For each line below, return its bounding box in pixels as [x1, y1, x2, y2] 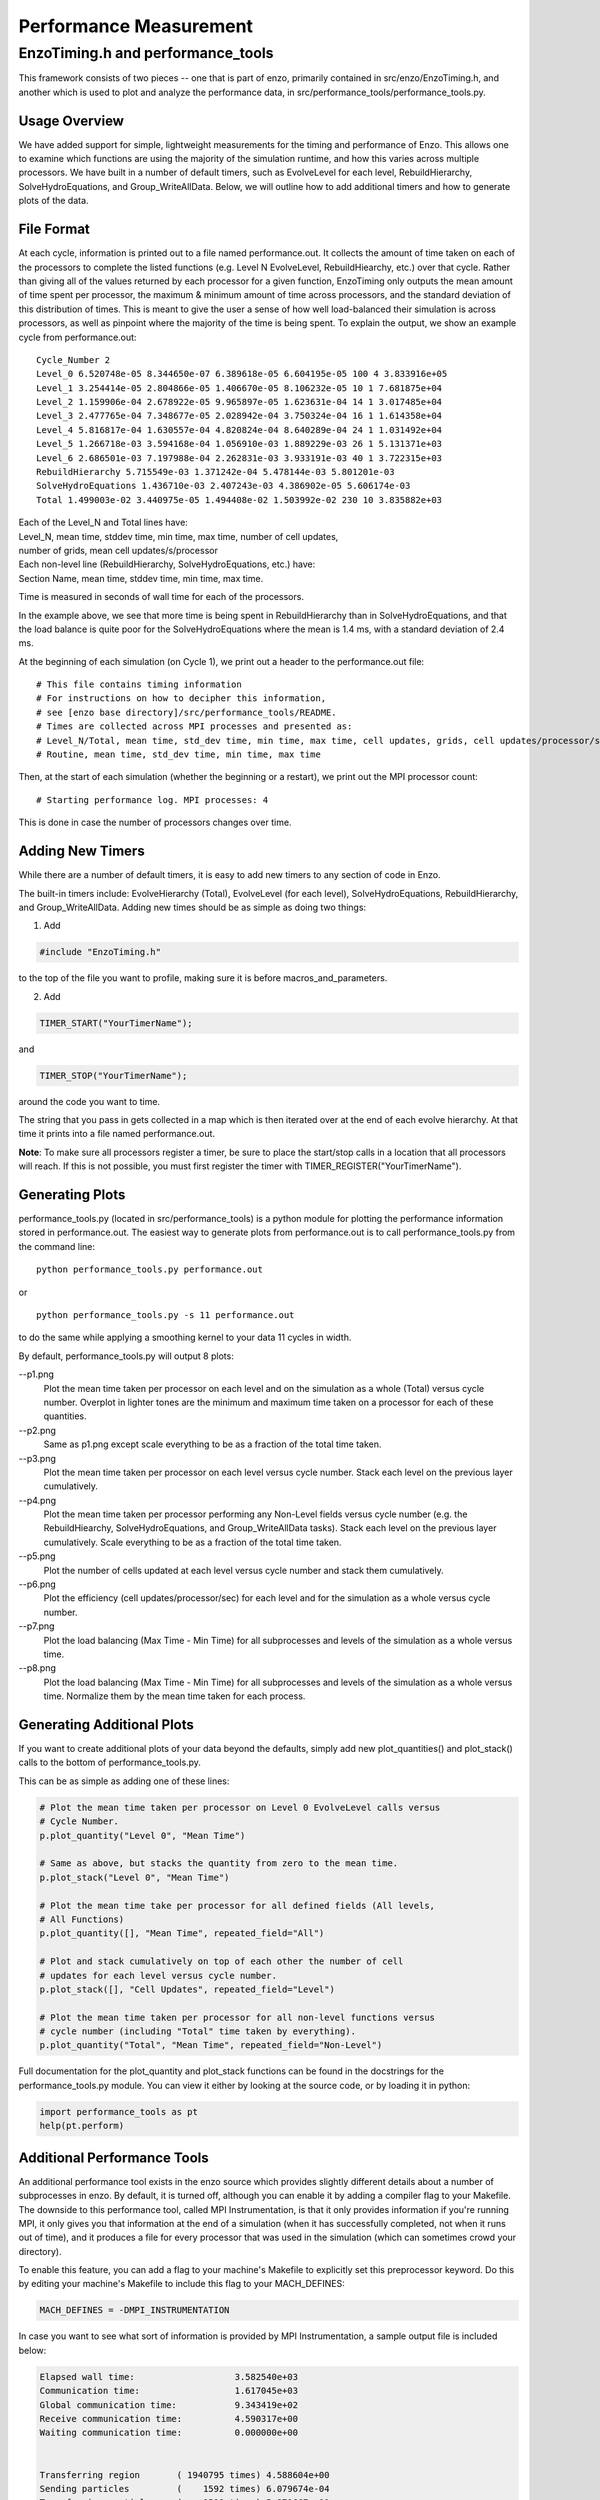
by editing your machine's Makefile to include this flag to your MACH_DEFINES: [18, 2278, 345, 2290]
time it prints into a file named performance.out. [18, 1128, 215, 1140]
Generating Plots [18, 1186, 126, 1203]
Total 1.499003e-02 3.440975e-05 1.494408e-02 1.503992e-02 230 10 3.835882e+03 [36, 494, 443, 505]
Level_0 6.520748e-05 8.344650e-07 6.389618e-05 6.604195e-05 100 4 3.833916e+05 [36, 368, 448, 380]
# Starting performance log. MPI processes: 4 [36, 794, 269, 805]
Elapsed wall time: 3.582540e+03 [39, 2371, 299, 2382]
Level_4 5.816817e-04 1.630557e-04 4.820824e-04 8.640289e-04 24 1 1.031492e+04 [36, 424, 443, 435]
